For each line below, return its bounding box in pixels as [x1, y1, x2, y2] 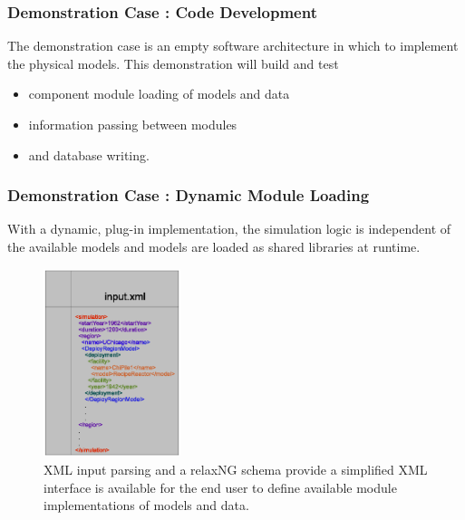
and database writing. [28, 145, 150, 164]
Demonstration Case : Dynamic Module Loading [7, 184, 370, 207]
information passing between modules [28, 115, 237, 133]
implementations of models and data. [44, 496, 249, 515]
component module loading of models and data [28, 84, 290, 103]
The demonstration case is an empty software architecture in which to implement [7, 36, 459, 55]
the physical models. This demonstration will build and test [7, 53, 339, 72]
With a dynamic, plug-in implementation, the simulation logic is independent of [7, 219, 451, 238]
